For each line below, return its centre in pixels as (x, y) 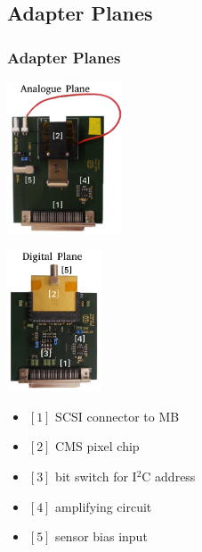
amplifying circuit (104, 506)
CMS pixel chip (97, 446)
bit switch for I (96, 476)
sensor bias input (101, 536)
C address (169, 476)
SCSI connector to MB (117, 416)
